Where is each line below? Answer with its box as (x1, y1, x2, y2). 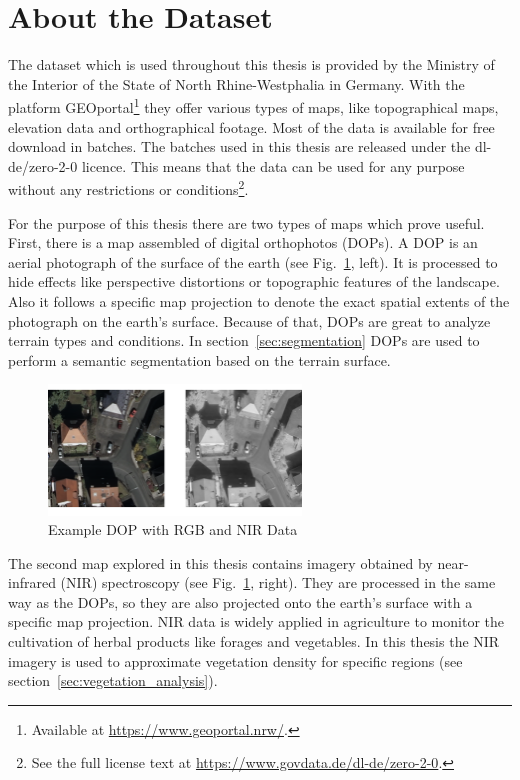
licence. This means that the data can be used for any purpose (81, 155, 465, 176)
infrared (8, 572, 56, 593)
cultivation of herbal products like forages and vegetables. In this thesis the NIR (8, 631, 500, 652)
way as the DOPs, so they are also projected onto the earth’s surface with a (8, 591, 473, 612)
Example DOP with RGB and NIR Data (48, 519, 298, 540)
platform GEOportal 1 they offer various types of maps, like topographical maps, (8, 94, 499, 117)
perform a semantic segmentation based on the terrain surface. (8, 349, 391, 370)
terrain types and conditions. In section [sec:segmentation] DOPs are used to (8, 330, 480, 351)
